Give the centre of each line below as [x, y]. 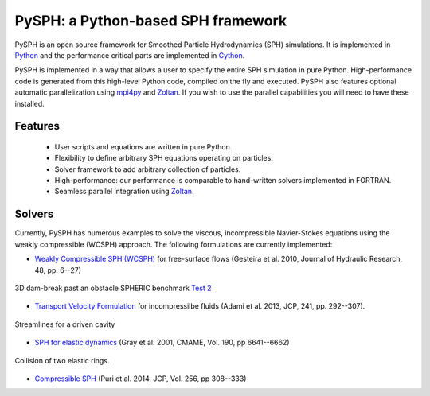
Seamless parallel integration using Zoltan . [124, 192]
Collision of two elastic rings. [62, 360]
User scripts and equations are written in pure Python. [143, 146]
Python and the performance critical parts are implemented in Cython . [130, 55]
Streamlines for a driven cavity [65, 324]
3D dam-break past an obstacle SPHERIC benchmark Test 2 [113, 288]
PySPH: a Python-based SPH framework [150, 21]
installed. [30, 103]
